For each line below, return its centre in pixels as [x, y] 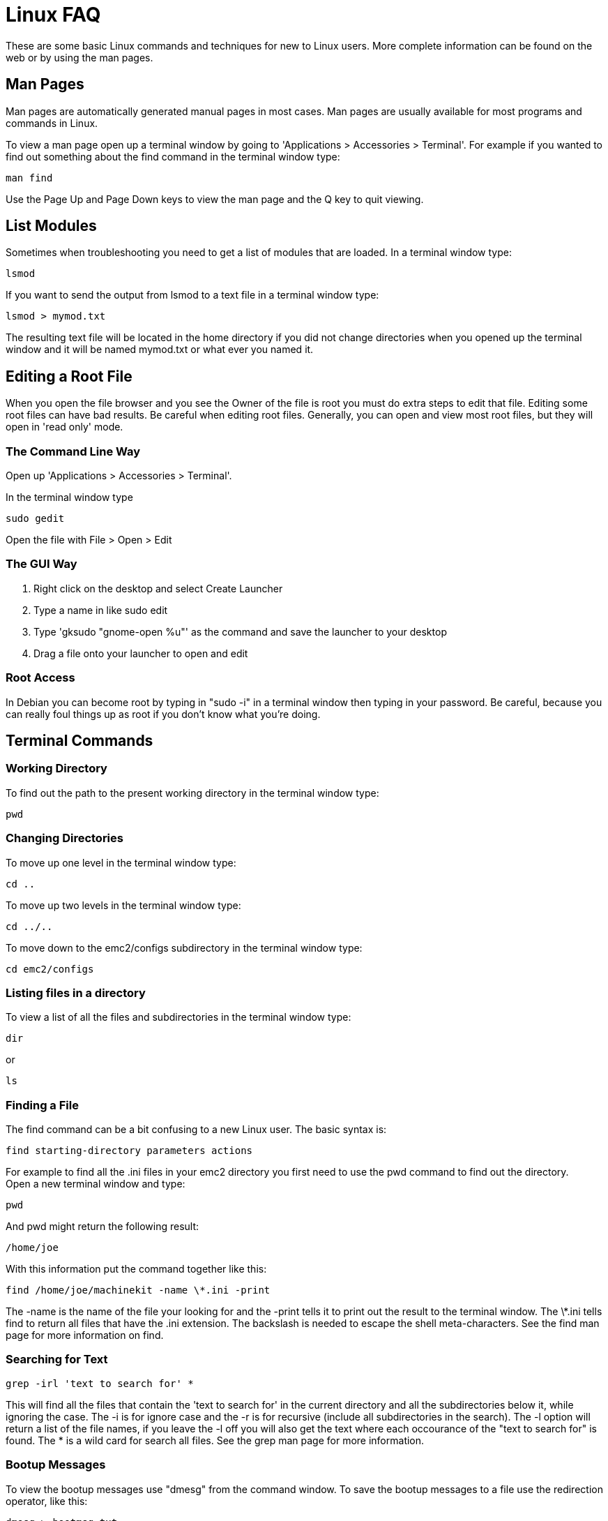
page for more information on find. [85, 1335]
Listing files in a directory [76, 992]
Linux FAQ [53, 15]
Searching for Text [57, 1359]
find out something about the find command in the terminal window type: [173, 156]
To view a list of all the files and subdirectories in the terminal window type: [178, 1017]
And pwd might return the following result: [102, 1226]
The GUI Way [41, 564]
